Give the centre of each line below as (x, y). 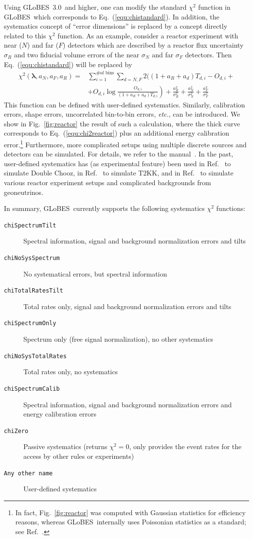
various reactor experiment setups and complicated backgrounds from (108, 182)
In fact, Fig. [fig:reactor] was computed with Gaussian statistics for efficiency (130, 512)
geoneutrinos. (24, 192)
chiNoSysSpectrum (32, 258)
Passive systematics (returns (65, 446)
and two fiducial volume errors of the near (77, 54)
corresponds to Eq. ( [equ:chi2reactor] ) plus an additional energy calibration (117, 133)
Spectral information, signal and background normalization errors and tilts (135, 241)
